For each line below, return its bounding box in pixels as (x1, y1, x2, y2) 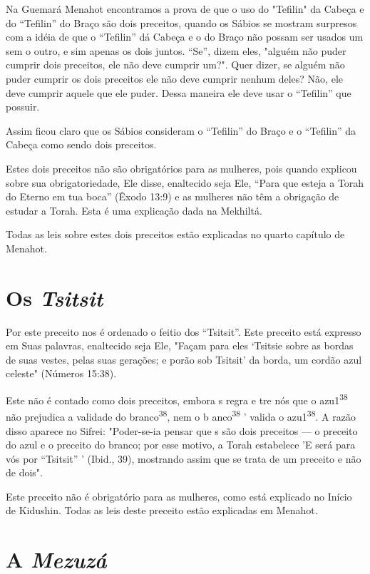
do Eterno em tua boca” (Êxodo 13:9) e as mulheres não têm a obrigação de (6, 189, 339, 204)
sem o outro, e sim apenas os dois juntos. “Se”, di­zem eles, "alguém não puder (6, 43, 346, 58)
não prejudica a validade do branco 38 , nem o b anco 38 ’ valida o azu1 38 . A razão (6, 407, 356, 424)
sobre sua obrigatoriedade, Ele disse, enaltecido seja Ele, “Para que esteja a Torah (6, 175, 364, 190)
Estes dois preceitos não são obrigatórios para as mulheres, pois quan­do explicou (6, 160, 357, 175)
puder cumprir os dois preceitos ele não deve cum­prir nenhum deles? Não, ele (6, 71, 344, 86)
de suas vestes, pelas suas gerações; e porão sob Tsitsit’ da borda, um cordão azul (6, 352, 362, 367)
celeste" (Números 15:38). (6, 366, 117, 381)
